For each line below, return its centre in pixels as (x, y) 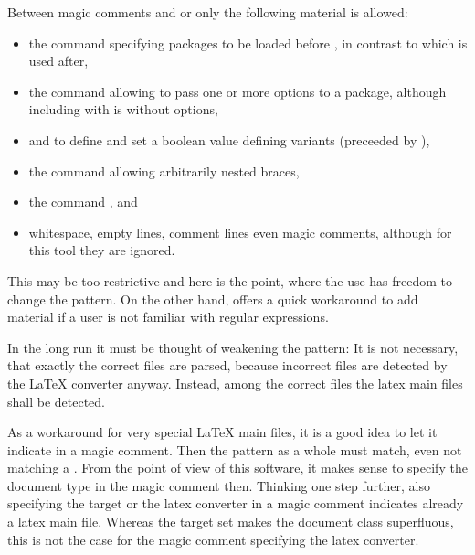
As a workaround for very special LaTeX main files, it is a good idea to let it (222, 432)
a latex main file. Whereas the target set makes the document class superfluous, (231, 522)
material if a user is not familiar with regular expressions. (168, 317)
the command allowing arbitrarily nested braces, (164, 171)
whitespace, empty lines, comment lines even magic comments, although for (240, 232)
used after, (58, 61)
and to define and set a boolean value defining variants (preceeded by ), (229, 139)
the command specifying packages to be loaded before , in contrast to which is (248, 43)
